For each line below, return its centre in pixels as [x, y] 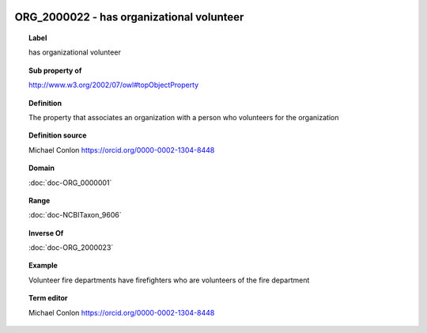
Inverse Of [46, 233]
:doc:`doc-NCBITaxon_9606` [75, 215]
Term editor [48, 298]
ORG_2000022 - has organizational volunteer [129, 17]
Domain [42, 168]
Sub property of [55, 70]
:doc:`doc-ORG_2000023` [71, 248]
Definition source [58, 135]
